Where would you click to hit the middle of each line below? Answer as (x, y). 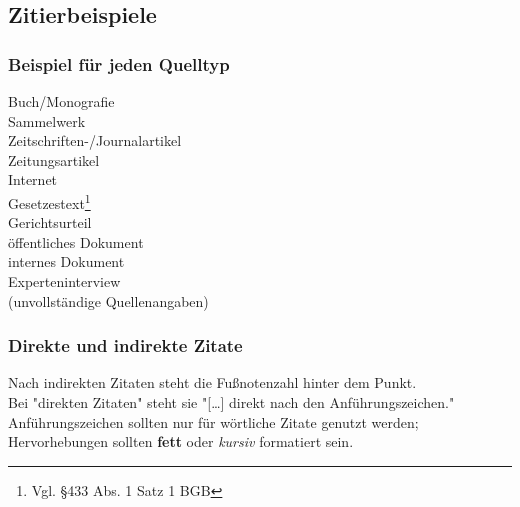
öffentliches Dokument (76, 241)
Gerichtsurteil (50, 222)
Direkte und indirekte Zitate (125, 345)
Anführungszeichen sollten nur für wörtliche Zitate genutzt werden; (213, 421)
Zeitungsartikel (54, 159)
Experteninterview (64, 281)
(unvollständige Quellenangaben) (108, 300)
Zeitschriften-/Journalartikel (95, 140)
